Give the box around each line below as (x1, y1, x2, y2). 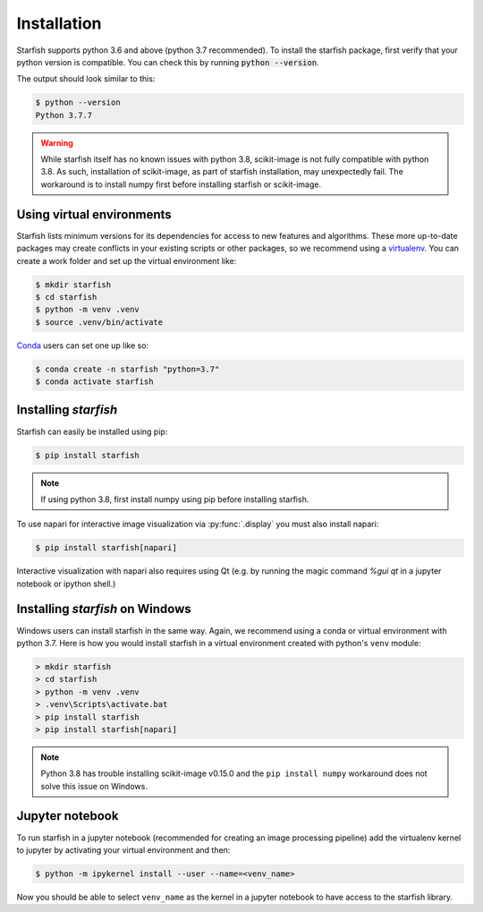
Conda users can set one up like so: (16, 340, 149, 351)
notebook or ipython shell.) (16, 578, 116, 589)
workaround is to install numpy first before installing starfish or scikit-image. (40, 179, 322, 190)
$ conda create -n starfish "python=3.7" (35, 363, 220, 374)
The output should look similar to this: (16, 73, 156, 84)
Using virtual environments (16, 207, 172, 222)
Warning (40, 137, 73, 148)
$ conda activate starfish (35, 377, 154, 387)
